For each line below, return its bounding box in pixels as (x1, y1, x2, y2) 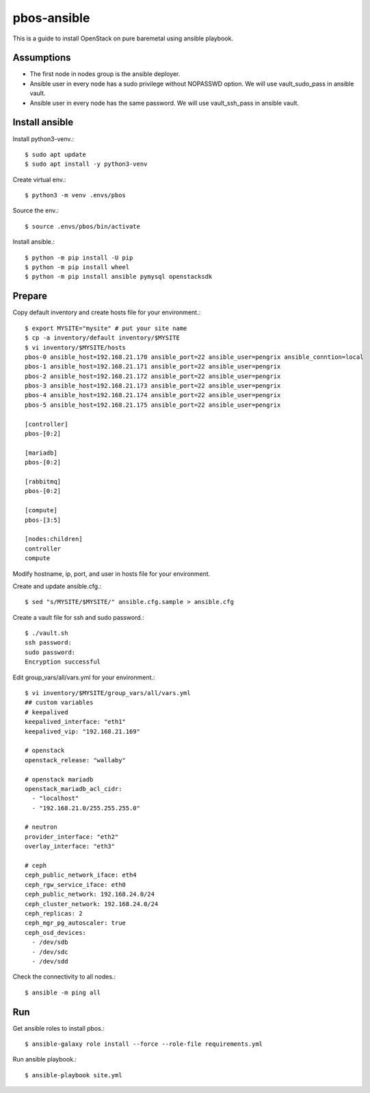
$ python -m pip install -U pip (25, 253, 133, 262)
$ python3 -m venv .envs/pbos (25, 192, 127, 199)
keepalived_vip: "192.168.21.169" (25, 727, 140, 736)
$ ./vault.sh (25, 629, 68, 637)
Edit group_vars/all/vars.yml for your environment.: (12, 673, 155, 681)
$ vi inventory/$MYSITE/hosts (25, 343, 127, 351)
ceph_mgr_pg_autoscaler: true (25, 919, 127, 927)
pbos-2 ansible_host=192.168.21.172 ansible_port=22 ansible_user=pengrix (25, 372, 281, 380)
